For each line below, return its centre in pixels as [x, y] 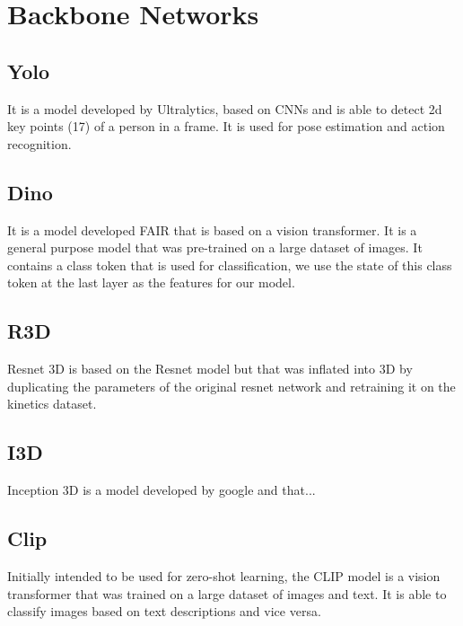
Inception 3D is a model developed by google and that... [162, 490]
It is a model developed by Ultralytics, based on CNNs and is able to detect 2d [225, 108]
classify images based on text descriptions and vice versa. [164, 611]
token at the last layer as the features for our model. [151, 282]
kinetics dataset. [52, 404]
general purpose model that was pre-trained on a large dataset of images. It [215, 247]
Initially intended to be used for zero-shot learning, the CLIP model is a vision [224, 575]
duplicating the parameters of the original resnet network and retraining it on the [231, 386]
